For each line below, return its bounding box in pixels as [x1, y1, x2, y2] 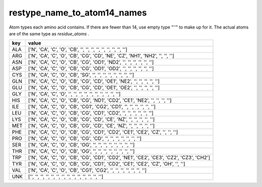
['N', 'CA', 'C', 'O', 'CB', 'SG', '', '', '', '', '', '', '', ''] [28, 72, 134, 78]
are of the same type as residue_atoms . [9, 31, 89, 36]
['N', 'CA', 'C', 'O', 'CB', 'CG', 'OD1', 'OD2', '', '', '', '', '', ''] [28, 65, 154, 72]
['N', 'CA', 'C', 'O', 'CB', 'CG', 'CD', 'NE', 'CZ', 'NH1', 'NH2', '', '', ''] [28, 52, 174, 59]
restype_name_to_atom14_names [9, 7, 147, 18]
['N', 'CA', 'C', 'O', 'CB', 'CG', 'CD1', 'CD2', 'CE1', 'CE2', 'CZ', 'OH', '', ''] [28, 160, 185, 167]
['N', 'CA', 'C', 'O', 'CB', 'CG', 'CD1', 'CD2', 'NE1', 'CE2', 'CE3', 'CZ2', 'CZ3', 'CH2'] [28, 154, 211, 161]
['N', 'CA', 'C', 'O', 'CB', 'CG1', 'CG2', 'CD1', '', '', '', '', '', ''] [28, 103, 156, 110]
